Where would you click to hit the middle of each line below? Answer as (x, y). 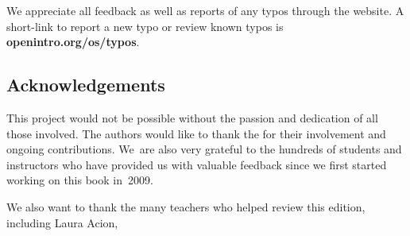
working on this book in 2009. (80, 180)
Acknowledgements (86, 85)
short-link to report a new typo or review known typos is (145, 26)
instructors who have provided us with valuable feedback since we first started (197, 164)
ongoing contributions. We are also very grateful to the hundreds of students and (204, 149)
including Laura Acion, (62, 222)
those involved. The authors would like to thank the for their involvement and (196, 133)
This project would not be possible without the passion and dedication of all (192, 117)
